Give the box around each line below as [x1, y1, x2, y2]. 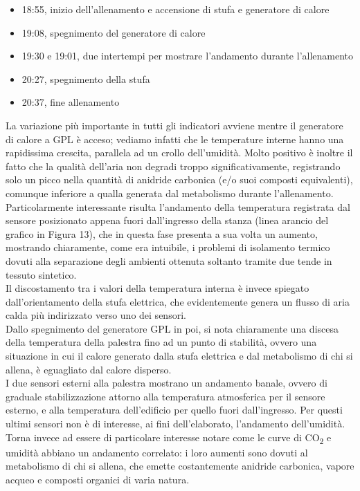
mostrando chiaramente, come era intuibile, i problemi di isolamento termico [6, 240, 330, 254]
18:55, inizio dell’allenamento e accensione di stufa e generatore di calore [21, 2, 330, 16]
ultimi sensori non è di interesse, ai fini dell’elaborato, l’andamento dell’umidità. [6, 416, 345, 431]
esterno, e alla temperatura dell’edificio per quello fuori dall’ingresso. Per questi [6, 402, 343, 417]
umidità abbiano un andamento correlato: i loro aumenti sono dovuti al [6, 445, 308, 459]
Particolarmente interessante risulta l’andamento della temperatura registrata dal [6, 199, 350, 214]
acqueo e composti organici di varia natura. [6, 472, 190, 486]
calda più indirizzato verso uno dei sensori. [6, 308, 186, 322]
